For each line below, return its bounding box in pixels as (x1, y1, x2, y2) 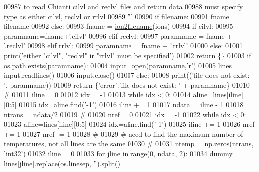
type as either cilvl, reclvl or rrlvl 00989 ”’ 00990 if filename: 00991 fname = (4, 11, 237, 21)
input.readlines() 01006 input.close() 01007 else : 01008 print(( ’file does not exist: (4, 70, 250, 80)
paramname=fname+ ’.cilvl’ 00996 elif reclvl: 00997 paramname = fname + (4, 30, 233, 41)
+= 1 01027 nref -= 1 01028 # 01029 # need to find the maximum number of (4, 128, 243, 139)
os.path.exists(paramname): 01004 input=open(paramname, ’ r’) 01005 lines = (4, 60, 240, 70)
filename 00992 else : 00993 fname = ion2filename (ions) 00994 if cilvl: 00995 (4, 21, 233, 31)
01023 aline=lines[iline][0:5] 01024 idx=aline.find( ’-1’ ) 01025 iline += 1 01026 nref (4, 119, 255, 129)
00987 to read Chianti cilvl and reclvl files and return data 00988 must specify (4, 1, 243, 11)
